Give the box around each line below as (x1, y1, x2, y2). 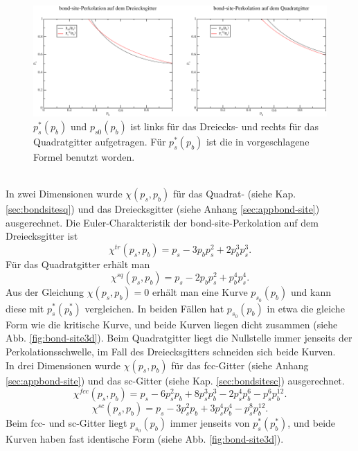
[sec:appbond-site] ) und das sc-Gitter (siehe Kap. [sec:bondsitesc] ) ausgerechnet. (6, 373, 345, 387)
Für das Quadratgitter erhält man (6, 256, 150, 271)
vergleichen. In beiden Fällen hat (84, 301, 224, 315)
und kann (290, 285, 331, 299)
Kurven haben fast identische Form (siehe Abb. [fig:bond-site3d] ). (6, 432, 284, 446)
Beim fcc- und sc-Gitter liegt (6, 416, 127, 430)
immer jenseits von (170, 416, 250, 430)
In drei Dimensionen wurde (6, 357, 121, 372)
